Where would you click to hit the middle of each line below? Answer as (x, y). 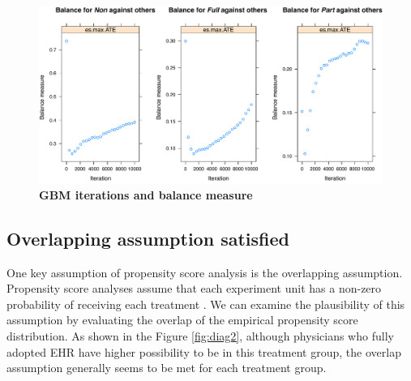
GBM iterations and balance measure (146, 194)
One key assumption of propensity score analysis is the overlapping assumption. (205, 272)
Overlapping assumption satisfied (148, 238)
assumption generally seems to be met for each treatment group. (167, 368)
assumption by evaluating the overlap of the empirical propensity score (182, 320)
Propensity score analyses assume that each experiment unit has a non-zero (194, 288)
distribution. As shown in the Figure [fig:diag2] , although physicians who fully (200, 335)
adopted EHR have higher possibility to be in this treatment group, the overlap (204, 351)
